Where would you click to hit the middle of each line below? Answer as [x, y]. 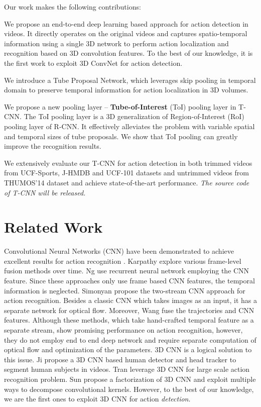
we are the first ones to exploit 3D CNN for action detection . [97, 399]
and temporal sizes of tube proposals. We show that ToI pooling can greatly [121, 136]
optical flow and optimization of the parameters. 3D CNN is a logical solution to [128, 349]
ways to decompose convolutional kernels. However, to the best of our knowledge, [129, 389]
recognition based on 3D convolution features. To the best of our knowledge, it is [128, 53]
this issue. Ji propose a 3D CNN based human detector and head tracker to [120, 359]
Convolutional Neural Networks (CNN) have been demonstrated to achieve [119, 251]
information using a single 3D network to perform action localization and [116, 43]
